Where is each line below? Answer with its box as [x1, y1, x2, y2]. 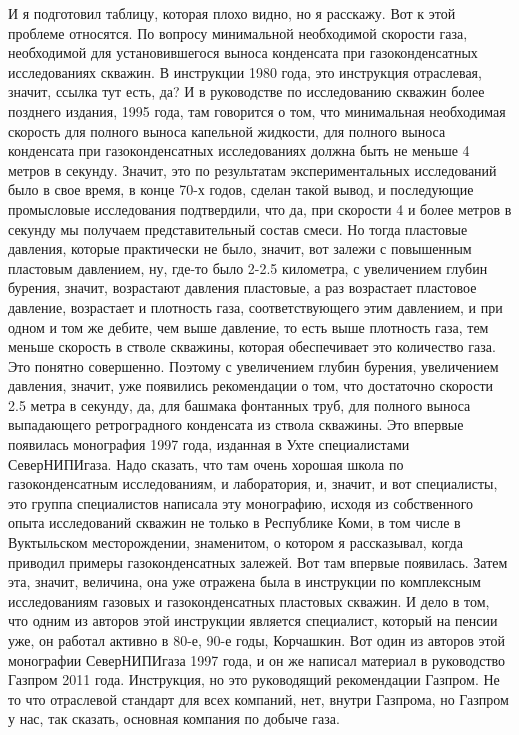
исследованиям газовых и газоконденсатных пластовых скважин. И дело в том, [8, 590, 490, 611]
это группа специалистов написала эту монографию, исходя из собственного [8, 492, 474, 513]
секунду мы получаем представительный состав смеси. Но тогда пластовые [8, 218, 468, 239]
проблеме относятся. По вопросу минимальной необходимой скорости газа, [8, 22, 468, 43]
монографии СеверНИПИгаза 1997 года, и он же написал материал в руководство [8, 649, 506, 670]
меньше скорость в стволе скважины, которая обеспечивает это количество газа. [8, 336, 496, 357]
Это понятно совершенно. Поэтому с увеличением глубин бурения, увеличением [8, 355, 499, 376]
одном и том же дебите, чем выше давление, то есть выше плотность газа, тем [8, 316, 489, 337]
